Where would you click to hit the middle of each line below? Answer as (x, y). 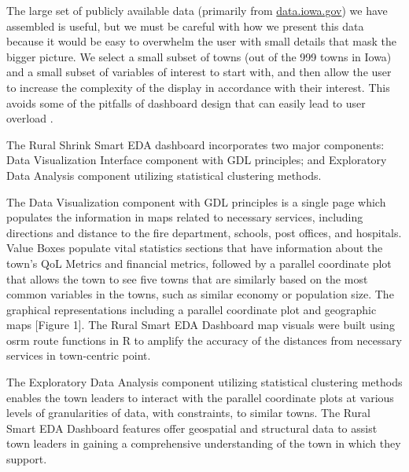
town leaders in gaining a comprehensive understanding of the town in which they (204, 443)
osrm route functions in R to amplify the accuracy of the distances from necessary (204, 340)
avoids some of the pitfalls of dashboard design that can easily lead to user (186, 102)
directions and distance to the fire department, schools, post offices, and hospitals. (204, 232)
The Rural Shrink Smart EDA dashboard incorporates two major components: (195, 144)
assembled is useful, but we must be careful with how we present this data (185, 26)
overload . (30, 118)
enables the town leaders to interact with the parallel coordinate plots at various (200, 397)
